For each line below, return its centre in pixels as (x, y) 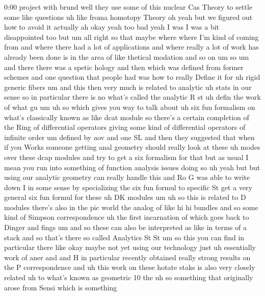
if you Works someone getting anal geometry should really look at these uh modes (132, 147)
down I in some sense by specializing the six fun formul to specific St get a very (128, 187)
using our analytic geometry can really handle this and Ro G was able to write (127, 177)
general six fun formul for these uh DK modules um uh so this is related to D (125, 197)
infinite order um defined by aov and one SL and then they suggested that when (129, 137)
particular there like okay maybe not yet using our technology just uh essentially (130, 247)
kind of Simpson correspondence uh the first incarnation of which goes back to (127, 217)
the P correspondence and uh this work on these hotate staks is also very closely (130, 267)
